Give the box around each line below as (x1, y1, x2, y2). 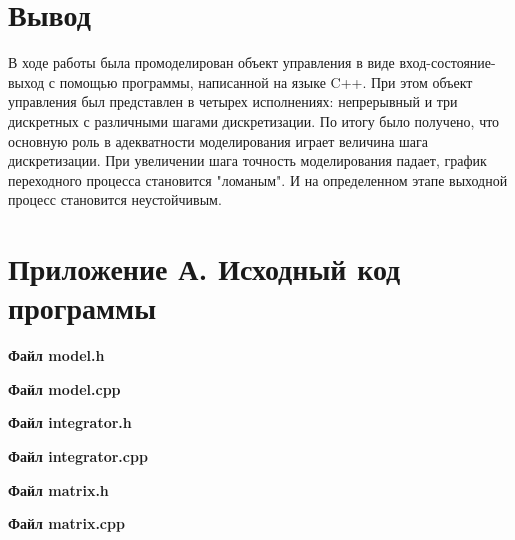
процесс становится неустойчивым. (8, 189, 222, 210)
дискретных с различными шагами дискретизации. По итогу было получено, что (8, 110, 500, 131)
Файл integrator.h (8, 412, 132, 433)
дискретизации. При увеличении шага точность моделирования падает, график (8, 150, 487, 171)
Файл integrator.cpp (8, 445, 148, 466)
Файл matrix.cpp (8, 513, 125, 534)
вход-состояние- (399, 52, 496, 73)
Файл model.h (8, 345, 105, 366)
